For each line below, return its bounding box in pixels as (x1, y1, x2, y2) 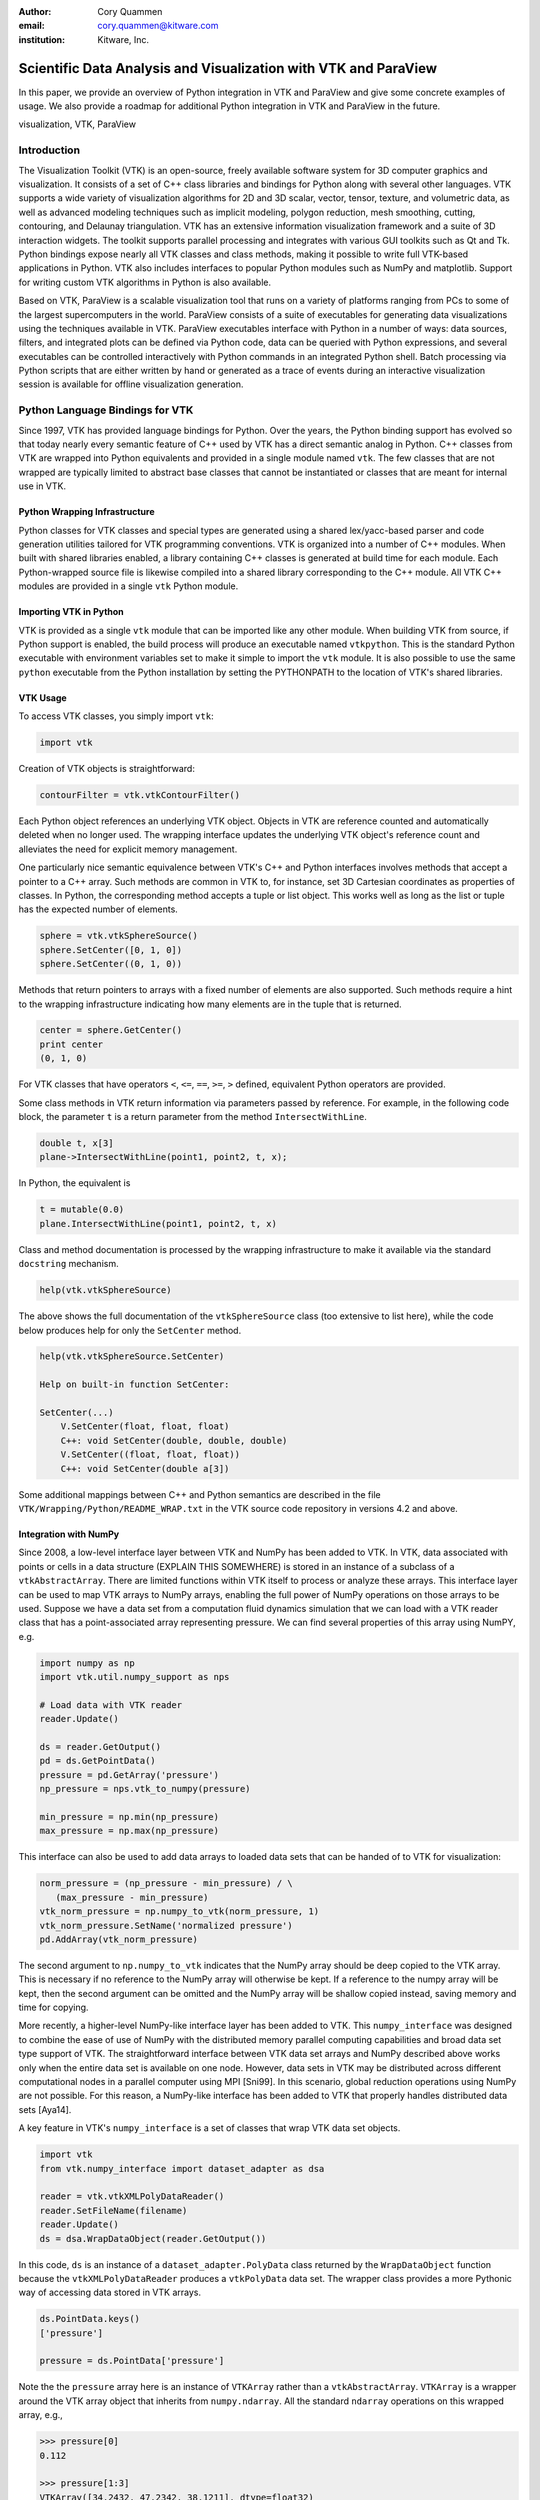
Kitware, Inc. (97, 33, 150, 45)
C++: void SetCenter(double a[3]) (60, 1463, 230, 1474)
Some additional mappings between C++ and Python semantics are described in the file (18, 1488, 381, 1500)
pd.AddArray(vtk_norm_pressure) (39, 1933, 199, 1945)
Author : (18, 6, 52, 17)
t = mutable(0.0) (39, 1204, 125, 1215)
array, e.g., (18, 2409, 64, 2421)
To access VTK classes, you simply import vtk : (18, 710, 214, 722)
